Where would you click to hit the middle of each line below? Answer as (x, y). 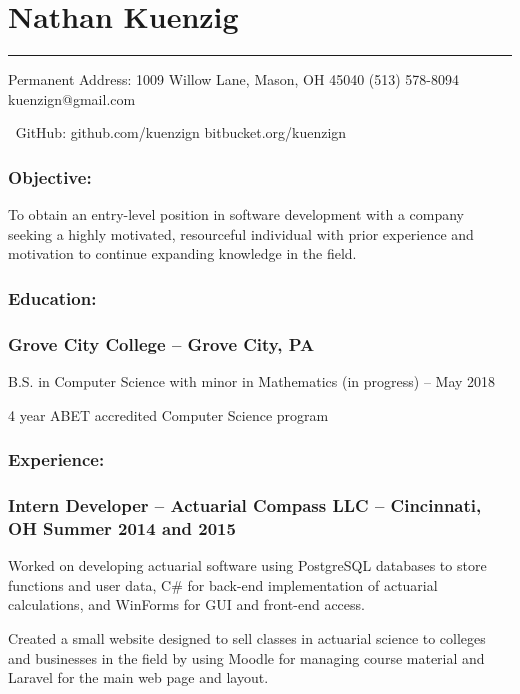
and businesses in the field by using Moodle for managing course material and (246, 657)
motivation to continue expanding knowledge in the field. (182, 253)
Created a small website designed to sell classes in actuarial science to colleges (247, 637)
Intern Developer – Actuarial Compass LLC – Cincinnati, (245, 504)
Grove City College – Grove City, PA (161, 343)
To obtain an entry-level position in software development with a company (236, 214)
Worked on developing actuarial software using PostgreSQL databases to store (247, 565)
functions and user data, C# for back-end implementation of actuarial (223, 584)
